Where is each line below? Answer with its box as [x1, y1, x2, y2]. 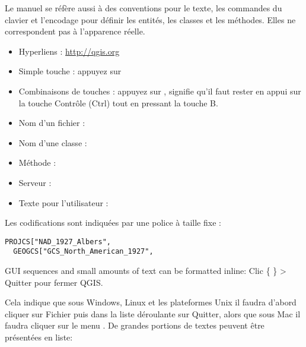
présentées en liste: [5, 331, 73, 343]
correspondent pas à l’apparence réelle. [5, 25, 145, 37]
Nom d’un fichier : [18, 116, 85, 129]
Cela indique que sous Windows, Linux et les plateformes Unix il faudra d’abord [5, 296, 297, 308]
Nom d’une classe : [18, 136, 87, 149]
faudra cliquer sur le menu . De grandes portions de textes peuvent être [5, 319, 264, 332]
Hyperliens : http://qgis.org [18, 45, 120, 57]
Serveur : [18, 176, 52, 188]
